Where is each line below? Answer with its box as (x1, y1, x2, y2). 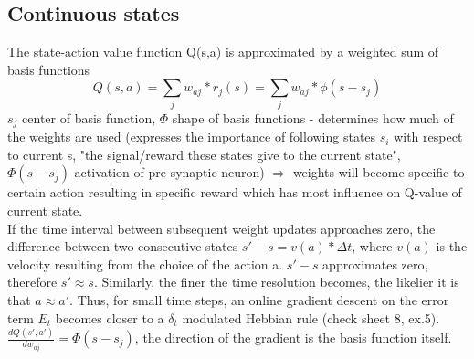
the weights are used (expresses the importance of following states (7, 127, 376, 146)
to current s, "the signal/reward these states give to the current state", (7, 144, 401, 164)
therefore (7, 272, 58, 291)
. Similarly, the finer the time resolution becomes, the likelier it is (93, 272, 459, 291)
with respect (394, 127, 463, 146)
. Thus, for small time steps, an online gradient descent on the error (69, 290, 449, 309)
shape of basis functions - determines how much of (172, 108, 454, 127)
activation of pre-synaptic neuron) (74, 163, 265, 182)
